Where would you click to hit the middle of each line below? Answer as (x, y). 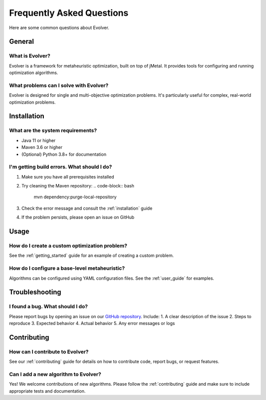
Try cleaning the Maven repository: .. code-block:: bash (78, 186)
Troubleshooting (35, 292)
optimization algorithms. (34, 73)
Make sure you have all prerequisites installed (68, 177)
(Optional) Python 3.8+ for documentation (64, 154)
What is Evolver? (30, 56)
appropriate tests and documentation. (47, 391)
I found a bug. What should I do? (49, 307)
